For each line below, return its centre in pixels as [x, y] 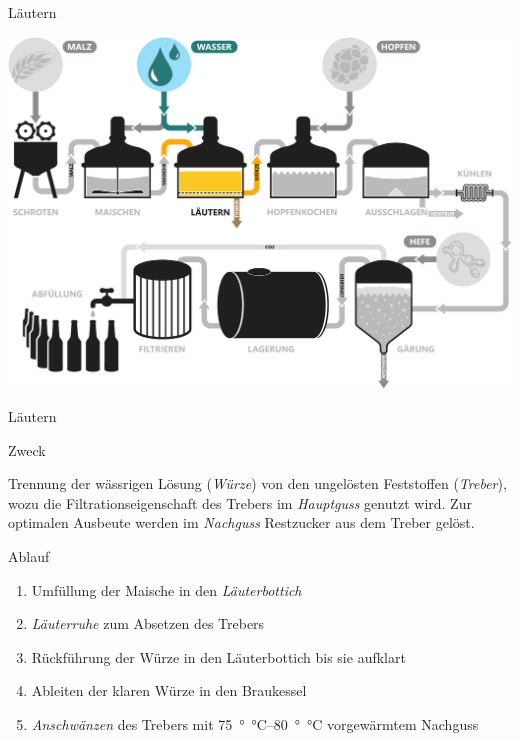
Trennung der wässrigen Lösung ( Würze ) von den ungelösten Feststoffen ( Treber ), [257, 483]
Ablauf [29, 556]
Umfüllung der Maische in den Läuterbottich [166, 589]
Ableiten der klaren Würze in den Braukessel [169, 690]
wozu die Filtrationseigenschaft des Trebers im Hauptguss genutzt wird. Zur [240, 502]
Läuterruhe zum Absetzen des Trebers [148, 623]
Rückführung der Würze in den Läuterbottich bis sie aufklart [218, 656]
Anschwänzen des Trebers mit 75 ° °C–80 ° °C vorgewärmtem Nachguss [255, 724]
